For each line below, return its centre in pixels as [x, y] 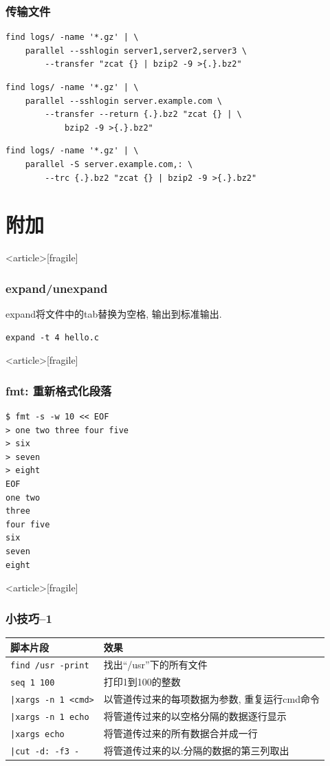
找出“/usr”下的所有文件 [155, 665]
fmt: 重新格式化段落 [59, 390]
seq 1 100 [33, 683]
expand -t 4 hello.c [53, 337]
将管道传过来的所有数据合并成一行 [180, 733]
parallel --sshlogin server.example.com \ [123, 101]
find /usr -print [50, 666]
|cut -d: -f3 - [45, 751]
